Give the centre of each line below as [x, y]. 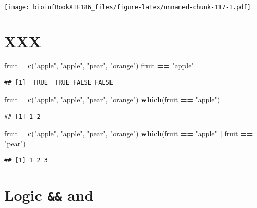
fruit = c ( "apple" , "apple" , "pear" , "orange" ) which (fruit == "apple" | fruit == [129, 133]
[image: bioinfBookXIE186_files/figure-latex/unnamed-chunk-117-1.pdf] [127, 7]
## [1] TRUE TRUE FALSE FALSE [59, 83]
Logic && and [49, 195]
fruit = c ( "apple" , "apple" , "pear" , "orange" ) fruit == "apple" [99, 65]
